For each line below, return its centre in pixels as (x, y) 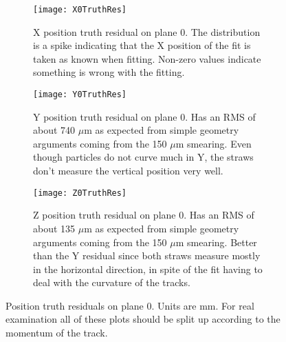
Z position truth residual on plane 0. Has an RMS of (144, 215)
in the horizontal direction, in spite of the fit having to (148, 269)
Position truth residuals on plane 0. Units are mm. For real (130, 305)
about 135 (54, 228)
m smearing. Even (213, 143)
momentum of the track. (57, 333)
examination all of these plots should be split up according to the (143, 319)
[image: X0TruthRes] (80, 10)
